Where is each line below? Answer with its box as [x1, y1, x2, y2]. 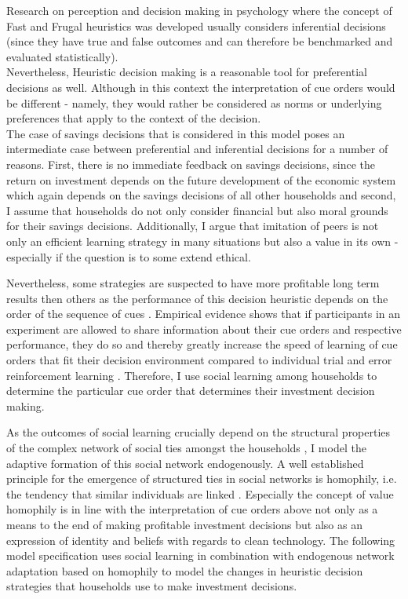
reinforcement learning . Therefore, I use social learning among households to [6, 367, 377, 383]
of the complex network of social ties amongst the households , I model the [6, 440, 366, 456]
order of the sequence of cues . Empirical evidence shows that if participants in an [6, 305, 401, 322]
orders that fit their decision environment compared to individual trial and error [6, 352, 392, 368]
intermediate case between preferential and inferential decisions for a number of [6, 141, 388, 157]
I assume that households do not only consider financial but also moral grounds [6, 202, 388, 218]
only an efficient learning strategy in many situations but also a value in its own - [6, 232, 399, 249]
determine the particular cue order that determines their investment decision [6, 382, 375, 399]
